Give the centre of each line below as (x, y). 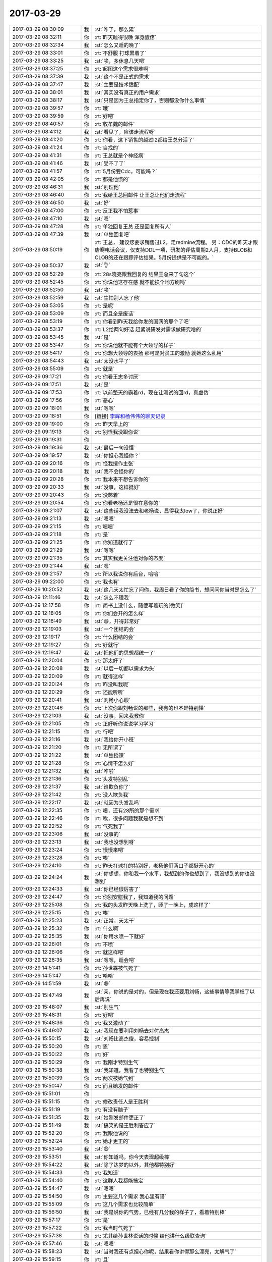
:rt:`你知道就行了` (115, 542)
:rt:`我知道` (107, 1173)
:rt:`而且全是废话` (115, 313)
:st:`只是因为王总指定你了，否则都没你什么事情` (150, 100)
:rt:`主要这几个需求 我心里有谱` (130, 1196)
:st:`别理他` (108, 187)
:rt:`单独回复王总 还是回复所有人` (133, 226)
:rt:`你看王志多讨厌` (117, 377)
